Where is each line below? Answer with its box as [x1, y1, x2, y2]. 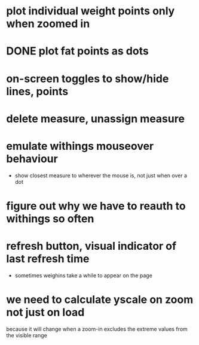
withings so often [6, 211, 94, 225]
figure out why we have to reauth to [6, 199, 186, 213]
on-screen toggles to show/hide [6, 72, 169, 85]
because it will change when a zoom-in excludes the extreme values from [6, 325, 188, 332]
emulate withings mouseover [6, 139, 154, 153]
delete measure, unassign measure [6, 112, 185, 125]
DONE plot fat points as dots [6, 44, 149, 58]
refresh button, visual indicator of [6, 240, 177, 253]
